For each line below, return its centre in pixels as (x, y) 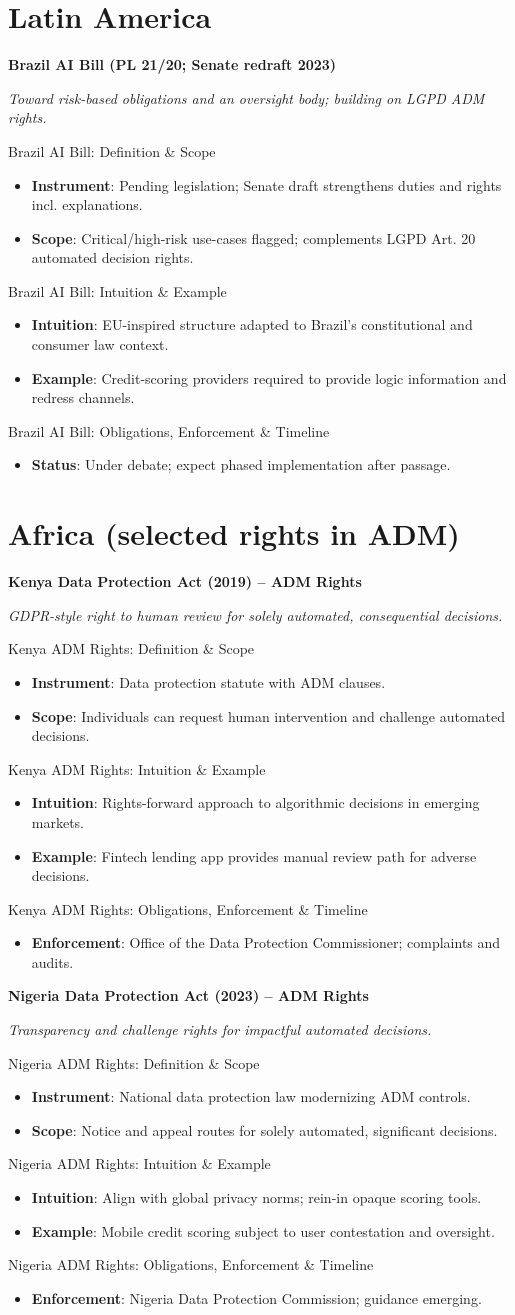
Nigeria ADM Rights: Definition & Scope (134, 1062)
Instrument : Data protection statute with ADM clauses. (208, 681)
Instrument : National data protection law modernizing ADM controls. (251, 1096)
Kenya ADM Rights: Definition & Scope (131, 648)
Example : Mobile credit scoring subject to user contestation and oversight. (263, 1230)
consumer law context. (100, 344)
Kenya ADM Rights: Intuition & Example (137, 768)
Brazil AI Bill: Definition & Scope (112, 150)
